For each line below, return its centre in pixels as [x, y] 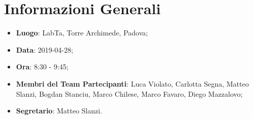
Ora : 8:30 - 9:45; [42, 67]
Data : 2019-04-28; [44, 49]
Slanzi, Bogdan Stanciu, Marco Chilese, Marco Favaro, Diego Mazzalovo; [129, 93]
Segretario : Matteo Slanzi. [59, 111]
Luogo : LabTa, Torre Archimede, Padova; [82, 33]
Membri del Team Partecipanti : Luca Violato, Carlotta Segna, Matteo [132, 83]
